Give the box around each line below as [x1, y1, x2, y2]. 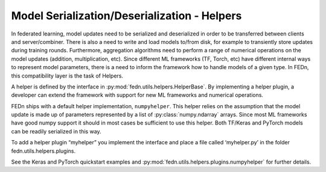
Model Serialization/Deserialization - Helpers [11, 9, 242, 22]
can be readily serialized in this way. [11, 127, 102, 135]
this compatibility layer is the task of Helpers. [11, 72, 124, 79]
